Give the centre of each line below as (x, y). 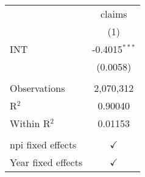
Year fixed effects (46, 162)
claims (114, 14)
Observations (37, 88)
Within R (30, 123)
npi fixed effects (43, 144)
